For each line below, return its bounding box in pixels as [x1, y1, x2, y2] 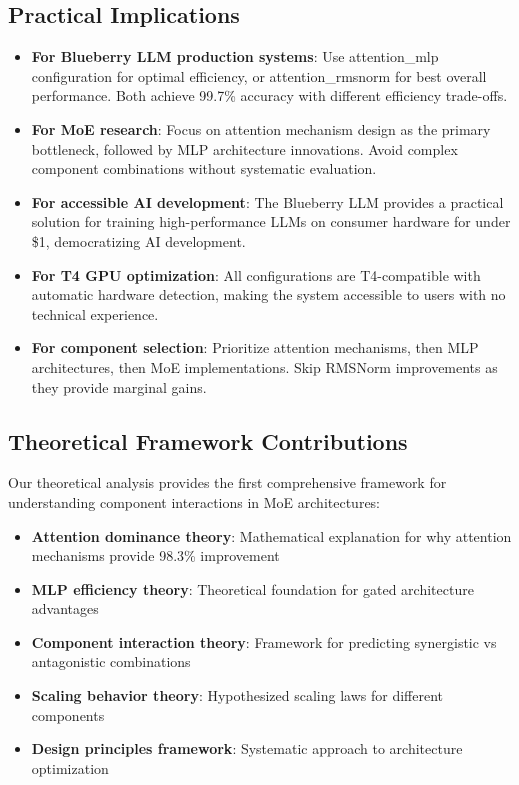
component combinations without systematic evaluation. [31, 158, 377, 179]
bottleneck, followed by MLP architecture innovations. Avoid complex [31, 138, 458, 159]
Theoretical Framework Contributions [8, 425, 408, 456]
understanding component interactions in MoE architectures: [8, 491, 381, 512]
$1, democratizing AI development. [31, 230, 246, 251]
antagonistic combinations [31, 651, 191, 672]
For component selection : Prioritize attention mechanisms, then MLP [31, 337, 479, 358]
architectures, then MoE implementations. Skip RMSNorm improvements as [31, 356, 498, 377]
